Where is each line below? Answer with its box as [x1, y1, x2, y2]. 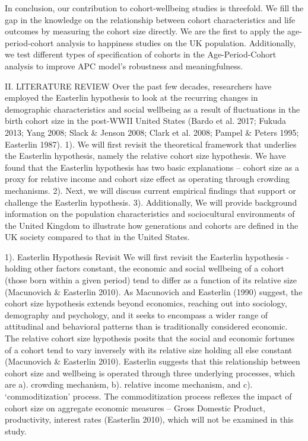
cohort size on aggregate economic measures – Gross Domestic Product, [5, 401, 265, 414]
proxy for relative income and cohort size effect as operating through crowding [5, 172, 290, 185]
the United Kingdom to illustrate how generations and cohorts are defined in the [5, 219, 299, 231]
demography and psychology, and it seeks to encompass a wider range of [5, 308, 268, 321]
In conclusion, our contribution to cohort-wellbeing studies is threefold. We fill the [5, 2, 304, 14]
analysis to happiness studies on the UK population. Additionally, [56, 36, 296, 49]
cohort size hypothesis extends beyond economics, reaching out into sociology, [5, 297, 287, 309]
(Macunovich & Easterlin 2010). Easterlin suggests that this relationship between [5, 355, 300, 367]
